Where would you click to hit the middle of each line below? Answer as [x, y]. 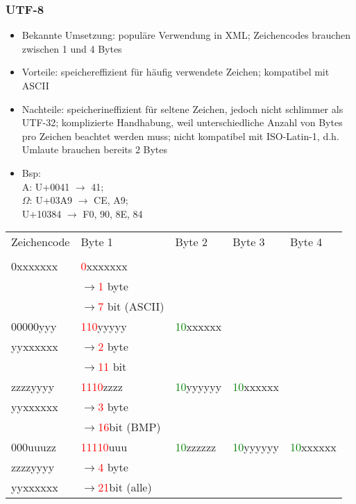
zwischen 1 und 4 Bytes [72, 48]
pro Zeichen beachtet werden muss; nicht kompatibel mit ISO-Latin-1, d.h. [180, 136]
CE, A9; [111, 200]
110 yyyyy [104, 327]
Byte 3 [249, 242]
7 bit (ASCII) [131, 306]
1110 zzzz [102, 387]
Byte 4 [306, 242]
